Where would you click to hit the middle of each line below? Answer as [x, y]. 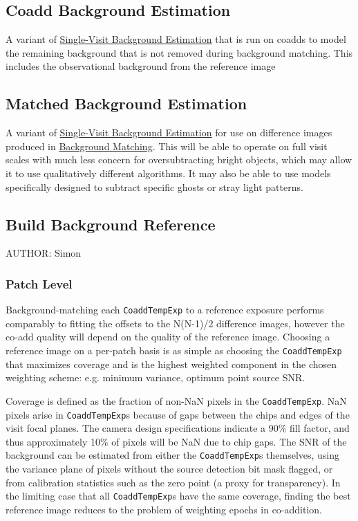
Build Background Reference [111, 224]
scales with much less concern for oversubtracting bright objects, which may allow [179, 159]
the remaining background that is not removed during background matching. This [179, 52]
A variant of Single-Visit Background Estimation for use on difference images [169, 132]
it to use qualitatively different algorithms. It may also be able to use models [168, 173]
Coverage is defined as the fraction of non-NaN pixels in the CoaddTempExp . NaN [176, 400]
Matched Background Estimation [126, 103]
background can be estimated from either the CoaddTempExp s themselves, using [173, 455]
